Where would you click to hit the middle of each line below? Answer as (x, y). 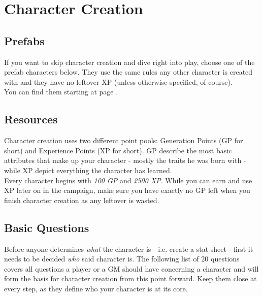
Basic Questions (47, 227)
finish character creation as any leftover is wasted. (82, 200)
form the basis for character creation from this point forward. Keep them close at (130, 278)
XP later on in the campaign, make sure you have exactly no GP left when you (127, 190)
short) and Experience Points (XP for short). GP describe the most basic (118, 150)
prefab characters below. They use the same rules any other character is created (128, 72)
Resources (31, 119)
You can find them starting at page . (61, 92)
